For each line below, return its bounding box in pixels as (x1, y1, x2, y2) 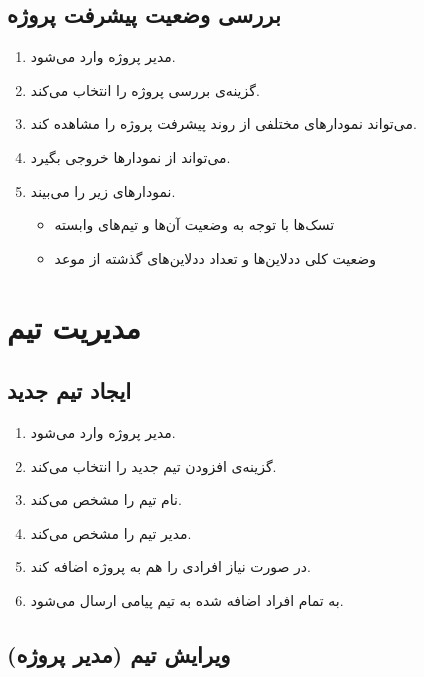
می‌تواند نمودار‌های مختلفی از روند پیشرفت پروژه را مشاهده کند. (30, 113, 417, 134)
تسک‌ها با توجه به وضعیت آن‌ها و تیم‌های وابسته (54, 214, 335, 235)
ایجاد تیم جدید (7, 375, 132, 406)
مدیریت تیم (7, 306, 141, 347)
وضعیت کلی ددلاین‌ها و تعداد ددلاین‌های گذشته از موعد (54, 247, 376, 268)
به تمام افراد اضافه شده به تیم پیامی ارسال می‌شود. (30, 589, 344, 610)
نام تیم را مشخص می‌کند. (30, 489, 182, 510)
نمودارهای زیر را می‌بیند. (30, 180, 176, 201)
